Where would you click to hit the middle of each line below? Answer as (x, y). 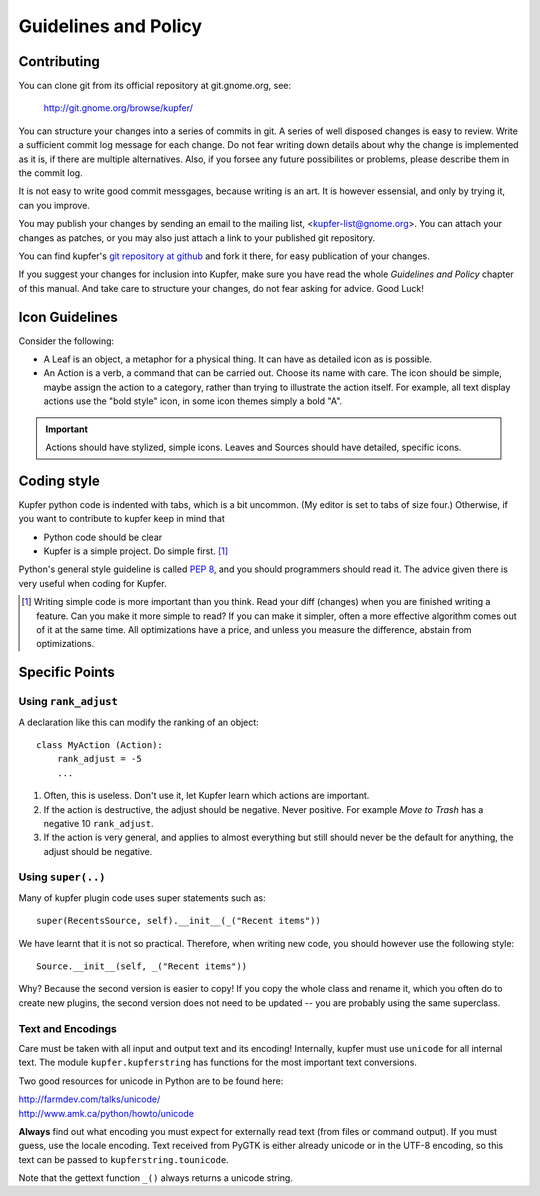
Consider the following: (66, 341)
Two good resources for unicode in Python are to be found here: (151, 1081)
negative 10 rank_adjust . (98, 823)
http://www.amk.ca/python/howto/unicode (106, 1113)
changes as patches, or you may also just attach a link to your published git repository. (197, 237)
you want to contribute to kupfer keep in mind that (121, 519)
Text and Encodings (67, 1028)
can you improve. (54, 205)
